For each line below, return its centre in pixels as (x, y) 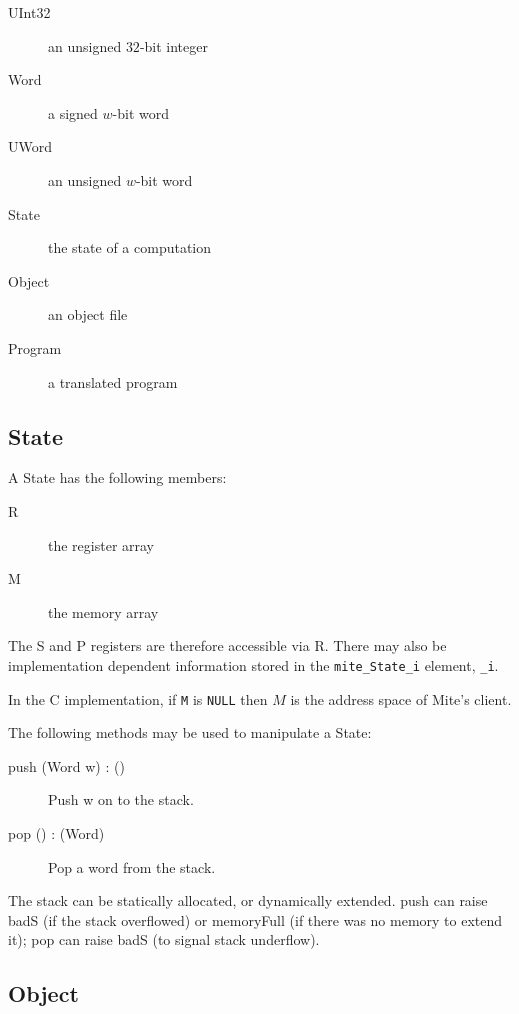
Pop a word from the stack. (132, 866)
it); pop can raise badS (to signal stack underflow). (164, 939)
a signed (73, 112)
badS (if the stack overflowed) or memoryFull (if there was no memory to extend (255, 919)
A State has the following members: (117, 477)
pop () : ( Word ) (56, 832)
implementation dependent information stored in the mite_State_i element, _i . (253, 664)
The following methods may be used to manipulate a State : (190, 732)
